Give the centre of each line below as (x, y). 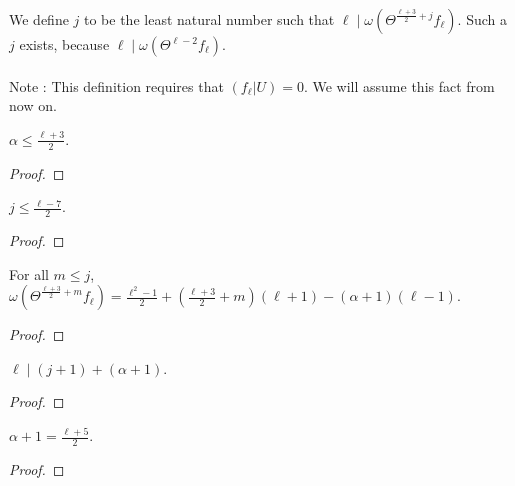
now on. (33, 105)
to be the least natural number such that (209, 19)
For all (29, 273)
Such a (486, 19)
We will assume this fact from (403, 85)
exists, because (64, 44)
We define (39, 19)
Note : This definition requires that (116, 85)
